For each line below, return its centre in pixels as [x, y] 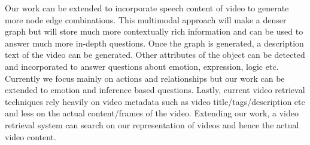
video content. [31, 136]
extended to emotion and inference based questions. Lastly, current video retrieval [155, 90]
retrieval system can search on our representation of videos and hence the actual [152, 124]
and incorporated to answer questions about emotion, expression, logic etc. [142, 66]
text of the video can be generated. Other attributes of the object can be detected [155, 55]
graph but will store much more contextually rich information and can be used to [154, 31]
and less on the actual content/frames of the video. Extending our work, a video [152, 113]
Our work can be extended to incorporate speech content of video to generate [147, 8]
